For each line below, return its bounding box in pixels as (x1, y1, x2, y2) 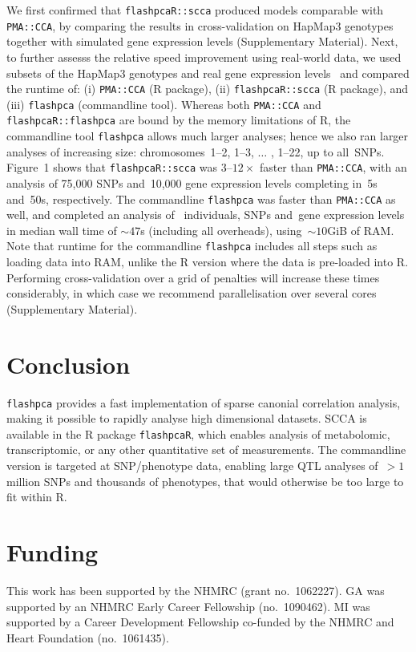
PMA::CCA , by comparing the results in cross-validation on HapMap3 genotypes (6, 17, 394, 34)
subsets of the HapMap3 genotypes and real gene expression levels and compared (6, 64, 410, 81)
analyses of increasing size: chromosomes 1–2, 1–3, (6, 143, 254, 160)
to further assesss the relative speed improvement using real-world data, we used (6, 48, 402, 65)
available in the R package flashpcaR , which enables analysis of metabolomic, (6, 425, 390, 442)
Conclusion (6, 347, 131, 380)
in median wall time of (6, 221, 117, 238)
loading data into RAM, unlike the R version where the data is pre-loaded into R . (6, 253, 409, 270)
